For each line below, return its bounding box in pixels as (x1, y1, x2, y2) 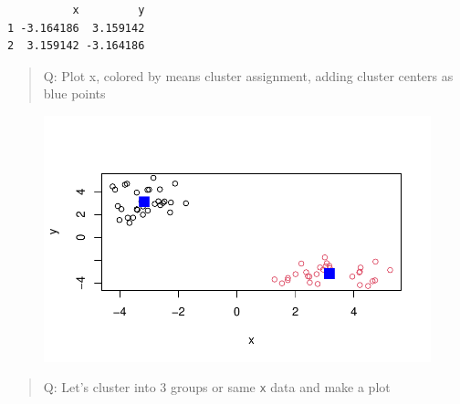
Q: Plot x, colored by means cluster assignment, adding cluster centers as (43, 66, 454, 85)
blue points (43, 84, 106, 103)
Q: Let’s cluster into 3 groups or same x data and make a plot (43, 378, 391, 397)
